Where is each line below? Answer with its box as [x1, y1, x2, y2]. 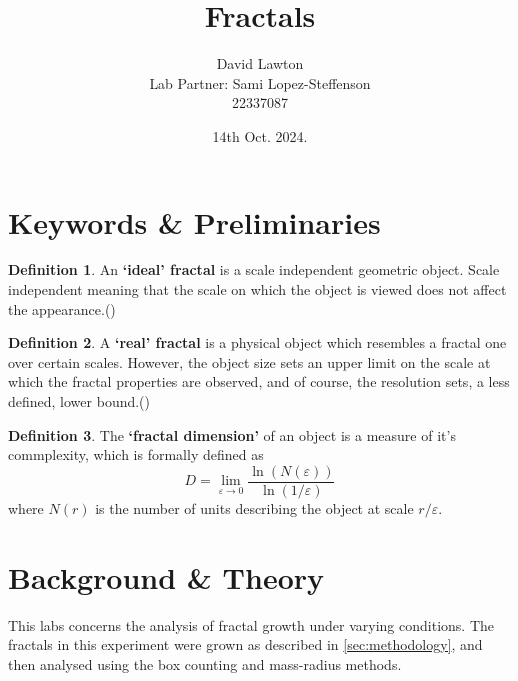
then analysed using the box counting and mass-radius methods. [8, 653, 402, 674]
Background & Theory [8, 556, 325, 597]
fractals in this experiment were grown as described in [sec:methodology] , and [8, 634, 483, 655]
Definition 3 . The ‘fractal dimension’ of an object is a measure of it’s [8, 424, 456, 445]
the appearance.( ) [8, 298, 116, 319]
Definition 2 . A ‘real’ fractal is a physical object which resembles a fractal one [8, 332, 507, 353]
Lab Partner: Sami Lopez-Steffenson [149, 72, 371, 93]
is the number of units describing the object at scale [95, 497, 414, 518]
